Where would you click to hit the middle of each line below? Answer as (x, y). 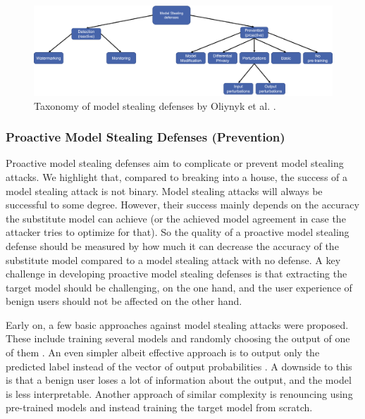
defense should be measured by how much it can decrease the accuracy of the (172, 245)
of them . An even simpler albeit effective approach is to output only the (163, 352)
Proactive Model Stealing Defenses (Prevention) (146, 137)
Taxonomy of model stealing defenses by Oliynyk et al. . (155, 105)
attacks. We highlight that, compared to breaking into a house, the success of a (177, 176)
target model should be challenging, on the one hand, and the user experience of (179, 287)
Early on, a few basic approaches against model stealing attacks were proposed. (177, 324)
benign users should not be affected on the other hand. (124, 301)
